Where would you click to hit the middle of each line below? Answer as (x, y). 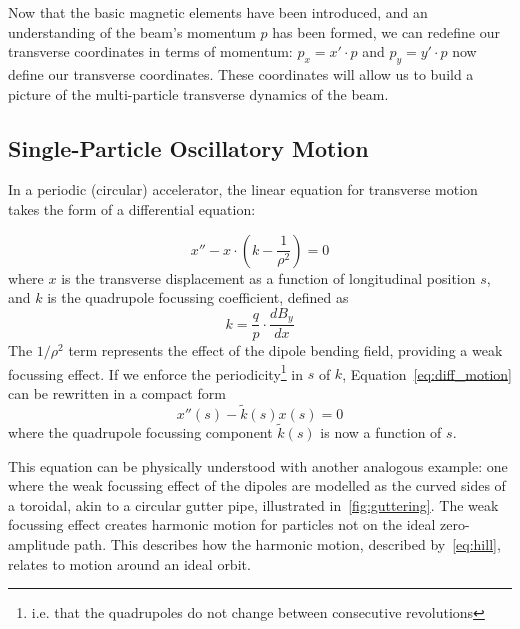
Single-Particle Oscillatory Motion (188, 147)
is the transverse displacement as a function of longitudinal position (268, 277)
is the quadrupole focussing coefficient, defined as (198, 297)
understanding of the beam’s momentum (132, 31)
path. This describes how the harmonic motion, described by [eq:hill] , (287, 544)
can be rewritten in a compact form (117, 393)
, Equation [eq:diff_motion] (427, 373)
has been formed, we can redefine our (386, 31)
